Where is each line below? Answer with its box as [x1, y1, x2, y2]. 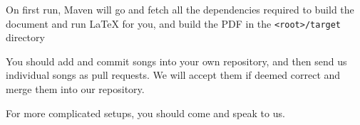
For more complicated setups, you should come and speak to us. [6, 105, 285, 120]
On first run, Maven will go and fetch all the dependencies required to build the [6, 2, 354, 16]
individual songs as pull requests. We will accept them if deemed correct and [6, 67, 341, 82]
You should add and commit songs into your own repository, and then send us [6, 53, 347, 68]
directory [6, 30, 45, 45]
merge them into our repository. [6, 82, 145, 97]
